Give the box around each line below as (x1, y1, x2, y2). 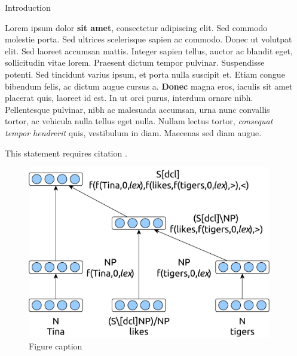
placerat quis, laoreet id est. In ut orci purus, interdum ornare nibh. (5, 91, 253, 104)
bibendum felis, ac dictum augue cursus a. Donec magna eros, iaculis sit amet (5, 79, 293, 92)
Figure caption (29, 339, 82, 352)
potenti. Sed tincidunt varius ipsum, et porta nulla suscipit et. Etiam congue (5, 67, 285, 80)
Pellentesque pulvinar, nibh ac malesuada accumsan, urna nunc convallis (5, 103, 270, 115)
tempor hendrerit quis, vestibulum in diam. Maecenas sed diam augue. (5, 126, 262, 139)
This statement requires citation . (5, 146, 127, 159)
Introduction (5, 1, 51, 13)
